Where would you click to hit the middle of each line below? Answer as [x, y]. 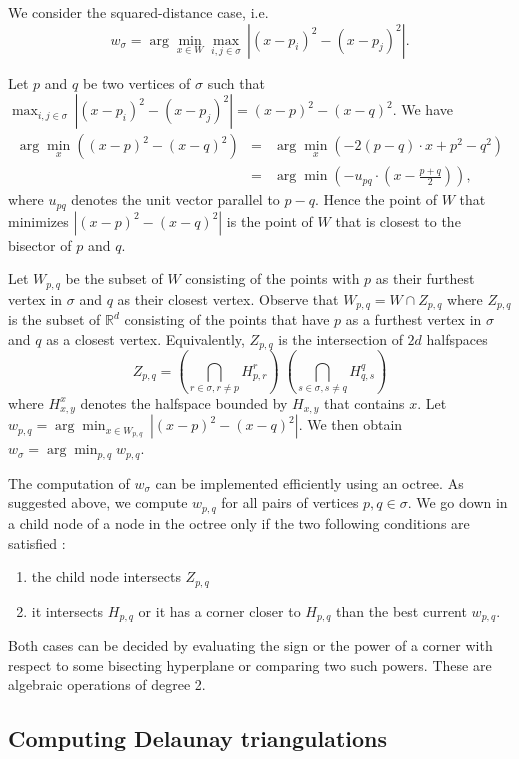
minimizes [38, 220]
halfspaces [457, 338]
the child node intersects [106, 576]
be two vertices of [136, 82]
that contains [364, 402]
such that [236, 82]
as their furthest [425, 278]
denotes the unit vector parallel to [175, 199]
